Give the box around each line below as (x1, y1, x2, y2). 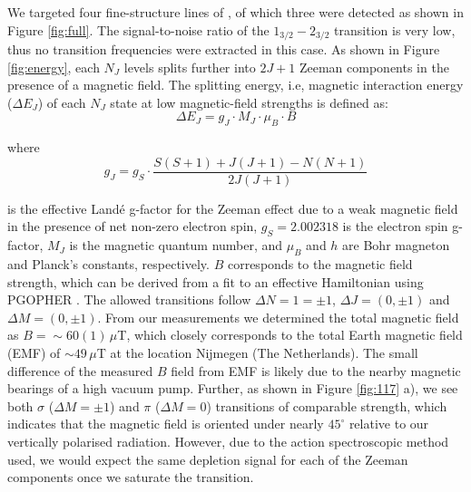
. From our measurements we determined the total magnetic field (97, 307, 459, 326)
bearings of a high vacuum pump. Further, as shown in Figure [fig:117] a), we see (7, 379, 458, 398)
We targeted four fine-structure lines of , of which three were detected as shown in (7, 3, 464, 21)
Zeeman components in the (299, 57, 449, 76)
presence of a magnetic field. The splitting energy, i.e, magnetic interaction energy (7, 75, 464, 94)
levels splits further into (123, 57, 256, 76)
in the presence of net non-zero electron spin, (7, 217, 258, 236)
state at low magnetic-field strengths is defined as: (110, 92, 388, 111)
